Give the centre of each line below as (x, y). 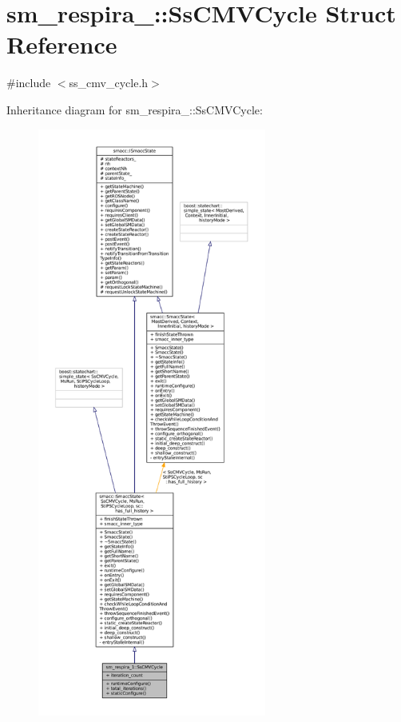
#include (29, 83)
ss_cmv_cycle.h (109, 83)
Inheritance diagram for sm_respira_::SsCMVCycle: (135, 109)
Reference (62, 44)
